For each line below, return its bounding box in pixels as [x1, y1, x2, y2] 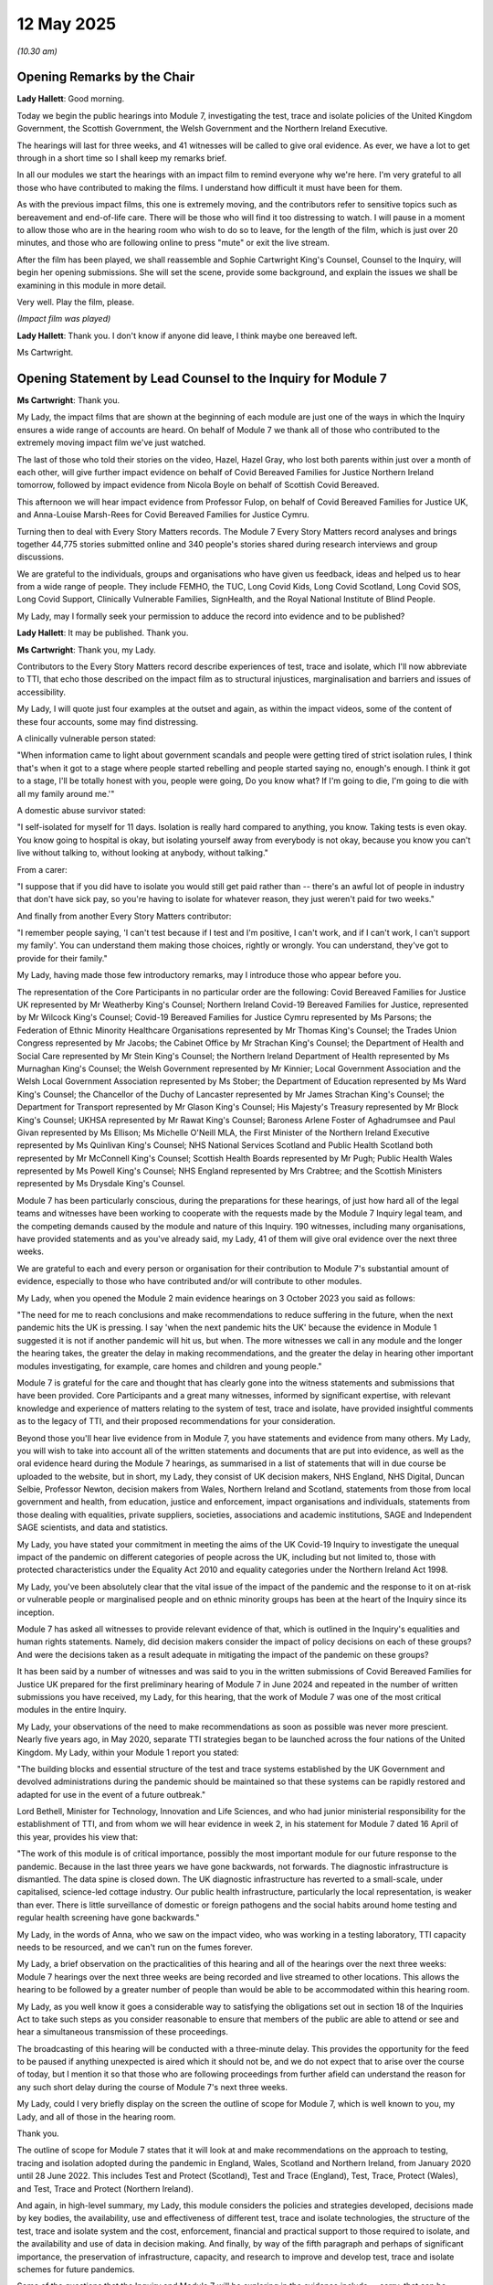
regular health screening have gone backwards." [16, 1912, 200, 1923]
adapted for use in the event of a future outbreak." [16, 1789, 205, 1800]
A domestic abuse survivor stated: [16, 804, 146, 815]
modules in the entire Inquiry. [16, 1705, 127, 1716]
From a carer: [16, 864, 68, 875]
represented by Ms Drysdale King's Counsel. [16, 1178, 186, 1189]
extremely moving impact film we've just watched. [16, 437, 206, 448]
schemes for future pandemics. [16, 2263, 136, 2275]
